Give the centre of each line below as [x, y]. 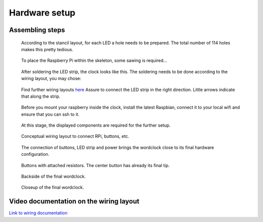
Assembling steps [37, 30]
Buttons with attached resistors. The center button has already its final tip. [95, 165]
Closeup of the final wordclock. [53, 187]
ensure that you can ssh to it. [50, 114]
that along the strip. [41, 96]
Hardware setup [42, 13]
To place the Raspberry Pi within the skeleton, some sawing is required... [94, 60]
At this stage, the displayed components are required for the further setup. [96, 125]
